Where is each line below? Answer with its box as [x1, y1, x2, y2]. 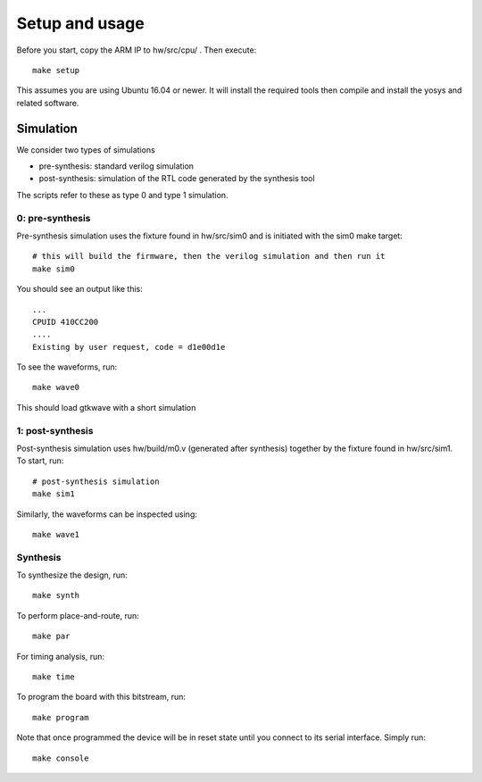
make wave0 [32, 382, 80, 393]
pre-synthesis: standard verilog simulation [38, 161, 195, 171]
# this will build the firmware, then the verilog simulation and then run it [32, 251, 386, 262]
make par [32, 631, 71, 642]
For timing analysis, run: [16, 651, 105, 661]
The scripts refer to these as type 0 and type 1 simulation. [16, 189, 229, 200]
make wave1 [32, 529, 80, 539]
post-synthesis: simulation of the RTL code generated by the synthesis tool [38, 173, 316, 184]
